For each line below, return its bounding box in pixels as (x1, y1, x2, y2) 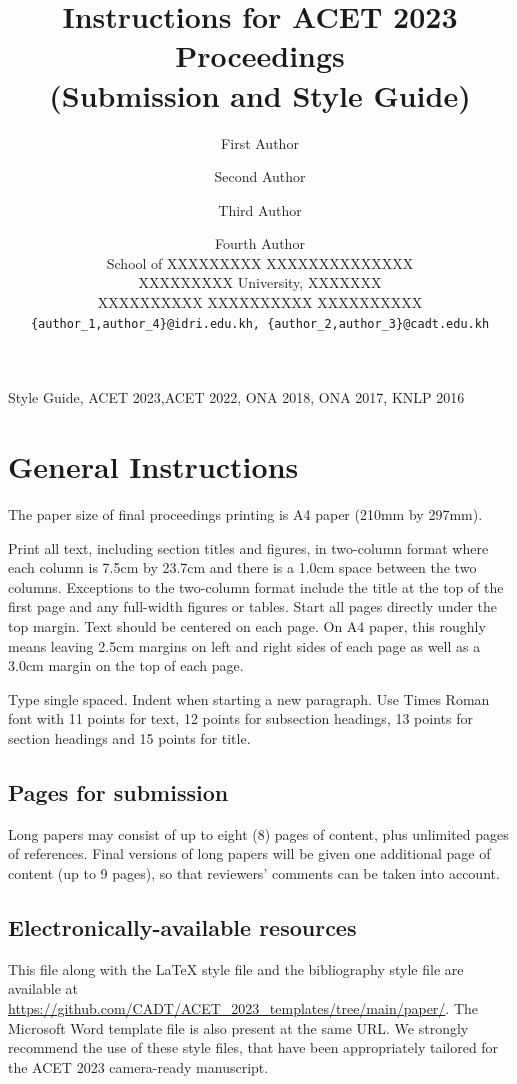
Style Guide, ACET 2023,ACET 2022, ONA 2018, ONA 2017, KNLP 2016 (8, 387, 465, 408)
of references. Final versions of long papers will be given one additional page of (8, 843, 491, 864)
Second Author (214, 166, 306, 187)
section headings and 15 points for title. (8, 727, 251, 748)
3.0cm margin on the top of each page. (8, 655, 244, 676)
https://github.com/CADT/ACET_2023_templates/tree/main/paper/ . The (8, 997, 479, 1018)
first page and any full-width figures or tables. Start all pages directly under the (8, 596, 498, 617)
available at (8, 978, 78, 999)
